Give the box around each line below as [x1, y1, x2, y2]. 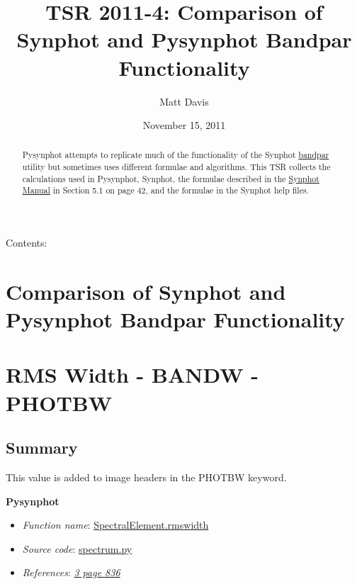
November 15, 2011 [142, 118, 226, 133]
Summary [6, 437, 78, 459]
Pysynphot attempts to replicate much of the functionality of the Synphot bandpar [22, 149, 329, 161]
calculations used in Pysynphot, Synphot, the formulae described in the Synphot [22, 172, 319, 184]
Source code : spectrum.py [22, 541, 132, 556]
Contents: [6, 235, 47, 250]
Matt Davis [159, 94, 209, 108]
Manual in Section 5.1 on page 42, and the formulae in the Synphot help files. [22, 184, 309, 196]
